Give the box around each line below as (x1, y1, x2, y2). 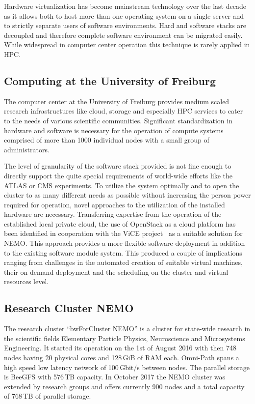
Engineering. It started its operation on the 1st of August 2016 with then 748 (4, 343, 236, 353)
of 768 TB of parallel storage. (4, 391, 91, 401)
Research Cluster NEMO (4, 300, 134, 316)
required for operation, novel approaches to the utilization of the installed (4, 199, 225, 209)
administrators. (4, 144, 50, 154)
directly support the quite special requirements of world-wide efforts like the (4, 170, 233, 180)
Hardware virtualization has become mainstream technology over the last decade (4, 1, 246, 11)
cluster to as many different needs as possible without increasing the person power (4, 190, 251, 200)
